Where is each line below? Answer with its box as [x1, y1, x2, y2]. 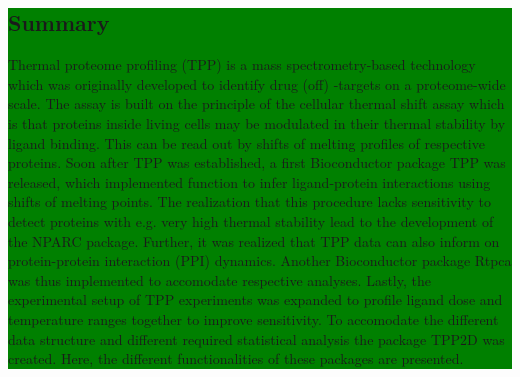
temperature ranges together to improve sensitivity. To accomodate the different [8, 308, 499, 329]
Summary [8, 7, 110, 38]
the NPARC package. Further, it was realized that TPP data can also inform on [8, 230, 500, 251]
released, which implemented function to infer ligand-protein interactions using [8, 171, 491, 192]
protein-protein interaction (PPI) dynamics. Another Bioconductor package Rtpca [8, 250, 512, 271]
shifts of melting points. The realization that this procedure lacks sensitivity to [8, 191, 491, 212]
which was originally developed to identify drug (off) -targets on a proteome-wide [8, 73, 506, 94]
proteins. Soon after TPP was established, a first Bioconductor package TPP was [8, 152, 506, 173]
